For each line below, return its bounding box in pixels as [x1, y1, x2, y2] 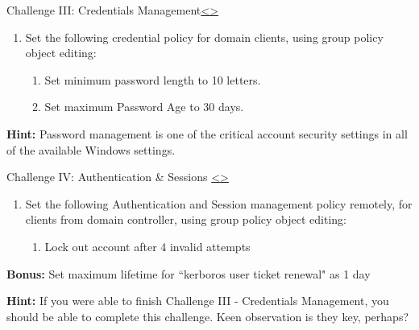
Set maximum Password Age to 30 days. [44, 98, 244, 115]
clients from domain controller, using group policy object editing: [25, 211, 346, 228]
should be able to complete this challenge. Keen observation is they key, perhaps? [6, 307, 409, 324]
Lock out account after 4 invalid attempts [44, 237, 251, 254]
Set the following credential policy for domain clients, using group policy [25, 28, 384, 45]
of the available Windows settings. [6, 141, 176, 158]
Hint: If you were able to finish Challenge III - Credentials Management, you [6, 292, 389, 309]
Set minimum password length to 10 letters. [44, 71, 261, 88]
